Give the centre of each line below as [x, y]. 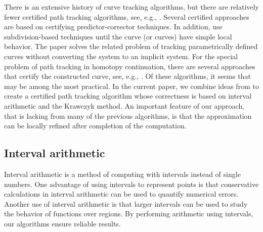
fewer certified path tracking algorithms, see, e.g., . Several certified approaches [127, 16]
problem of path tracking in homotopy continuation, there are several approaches [130, 66]
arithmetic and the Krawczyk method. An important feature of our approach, [124, 105]
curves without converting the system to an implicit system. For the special [121, 56]
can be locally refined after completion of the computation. [95, 126]
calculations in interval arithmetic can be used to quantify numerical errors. [121, 194]
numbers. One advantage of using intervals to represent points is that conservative [131, 184]
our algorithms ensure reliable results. [62, 223]
